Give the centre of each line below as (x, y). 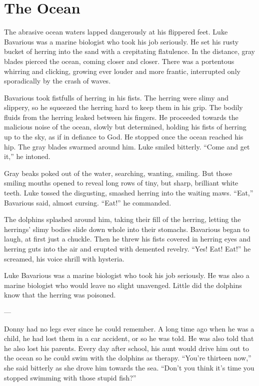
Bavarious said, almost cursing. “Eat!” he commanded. (88, 202)
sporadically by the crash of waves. (57, 81)
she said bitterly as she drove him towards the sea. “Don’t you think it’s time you (129, 367)
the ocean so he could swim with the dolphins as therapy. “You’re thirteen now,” (128, 358)
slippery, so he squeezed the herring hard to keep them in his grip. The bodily (123, 107)
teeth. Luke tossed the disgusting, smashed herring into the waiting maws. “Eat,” (129, 193)
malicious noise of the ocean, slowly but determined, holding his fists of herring (125, 127)
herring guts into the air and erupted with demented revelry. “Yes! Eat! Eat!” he (127, 248)
